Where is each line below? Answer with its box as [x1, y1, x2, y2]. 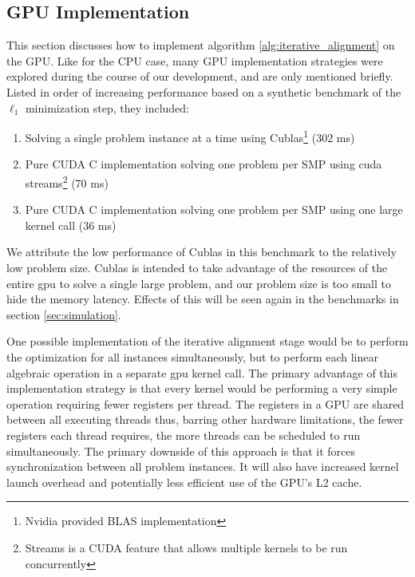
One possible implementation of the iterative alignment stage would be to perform [6, 333, 409, 350]
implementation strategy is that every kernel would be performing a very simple [6, 380, 397, 397]
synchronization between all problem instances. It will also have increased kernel [6, 458, 399, 475]
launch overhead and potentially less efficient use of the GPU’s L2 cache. [6, 473, 362, 490]
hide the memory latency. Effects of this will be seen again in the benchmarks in [6, 290, 399, 307]
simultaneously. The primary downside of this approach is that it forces [6, 442, 355, 459]
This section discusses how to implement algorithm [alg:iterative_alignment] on [6, 37, 395, 53]
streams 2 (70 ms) [25, 172, 109, 191]
